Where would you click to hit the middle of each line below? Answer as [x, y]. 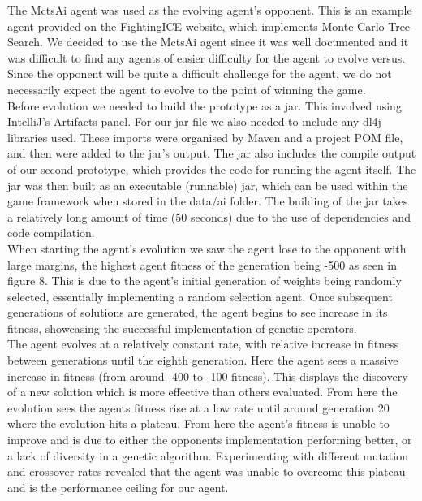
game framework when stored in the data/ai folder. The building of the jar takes [208, 201]
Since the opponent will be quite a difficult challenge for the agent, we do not [200, 73]
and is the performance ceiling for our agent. [118, 487]
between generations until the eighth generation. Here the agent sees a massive [203, 360]
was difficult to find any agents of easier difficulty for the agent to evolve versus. [207, 57]
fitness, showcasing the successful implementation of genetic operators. [182, 328]
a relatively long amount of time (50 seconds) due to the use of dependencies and [209, 216]
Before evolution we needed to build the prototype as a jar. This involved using [205, 105]
